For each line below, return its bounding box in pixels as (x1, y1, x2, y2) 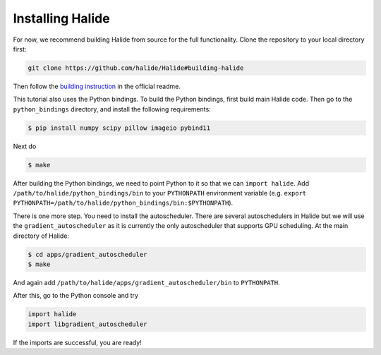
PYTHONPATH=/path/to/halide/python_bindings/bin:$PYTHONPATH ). (13, 198, 234, 207)
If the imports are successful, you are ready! (13, 338, 143, 347)
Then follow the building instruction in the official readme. (13, 82, 181, 90)
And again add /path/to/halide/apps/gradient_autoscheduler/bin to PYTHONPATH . (13, 278, 280, 287)
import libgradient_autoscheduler (28, 320, 147, 328)
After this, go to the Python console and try (13, 291, 139, 300)
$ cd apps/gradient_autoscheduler (28, 251, 147, 258)
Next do (13, 142, 37, 150)
